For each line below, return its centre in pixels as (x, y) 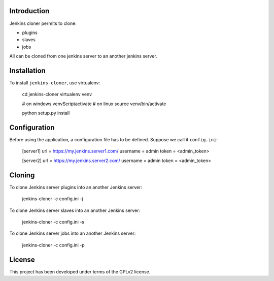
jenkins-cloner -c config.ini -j (53, 199)
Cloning (22, 175)
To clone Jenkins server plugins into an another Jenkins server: (76, 187)
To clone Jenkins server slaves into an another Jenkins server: (75, 210)
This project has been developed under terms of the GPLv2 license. (80, 271)
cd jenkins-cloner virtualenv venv (57, 95)
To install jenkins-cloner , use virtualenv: (55, 83)
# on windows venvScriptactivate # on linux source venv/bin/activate (94, 104)
